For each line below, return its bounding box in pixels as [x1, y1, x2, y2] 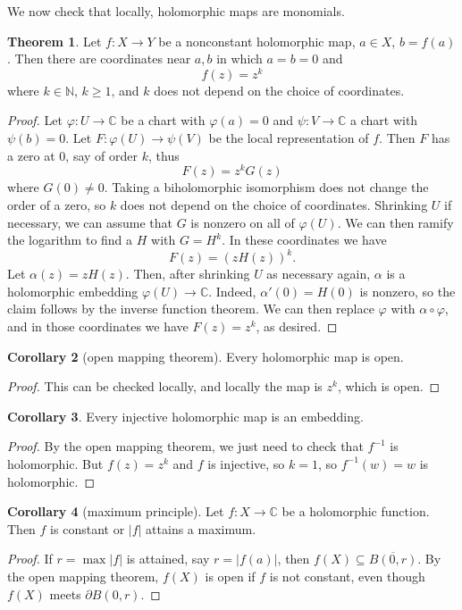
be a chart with [121, 111, 206, 130]
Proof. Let [7, 111, 63, 130]
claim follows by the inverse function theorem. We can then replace [7, 299, 374, 318]
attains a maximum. [146, 519, 256, 538]
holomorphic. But [7, 454, 104, 472]
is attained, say [126, 549, 210, 568]
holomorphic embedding [7, 281, 139, 300]
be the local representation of [208, 129, 369, 147]
